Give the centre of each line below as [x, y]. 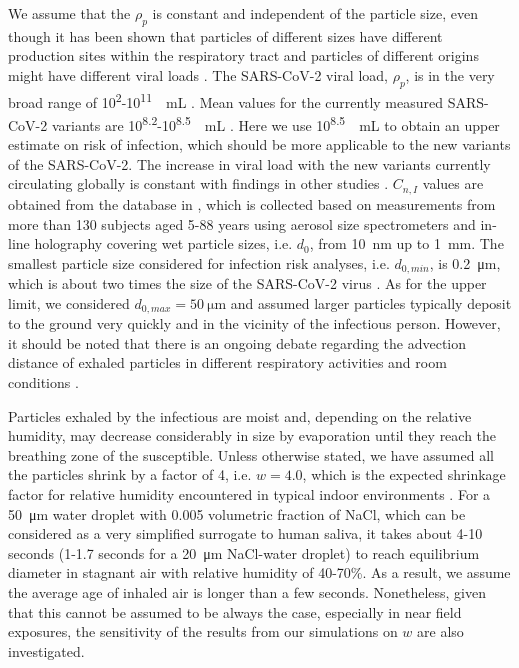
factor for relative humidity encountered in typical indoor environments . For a [249, 493]
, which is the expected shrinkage [404, 474]
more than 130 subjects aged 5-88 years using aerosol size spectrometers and [242, 223]
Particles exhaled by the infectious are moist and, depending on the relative [240, 415]
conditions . [43, 381]
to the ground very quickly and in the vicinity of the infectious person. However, [254, 323]
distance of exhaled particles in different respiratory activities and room [227, 362]
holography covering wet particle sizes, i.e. [163, 243]
